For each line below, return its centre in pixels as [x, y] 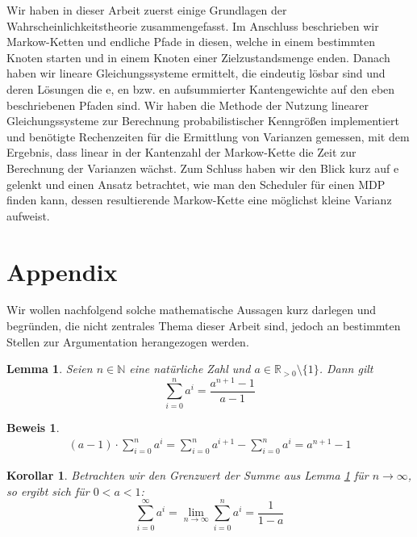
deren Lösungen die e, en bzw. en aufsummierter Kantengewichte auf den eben [201, 88]
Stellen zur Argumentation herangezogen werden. [128, 341]
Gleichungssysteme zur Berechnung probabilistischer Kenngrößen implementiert [203, 121]
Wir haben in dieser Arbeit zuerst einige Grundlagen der [147, 10]
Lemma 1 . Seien [50, 369]
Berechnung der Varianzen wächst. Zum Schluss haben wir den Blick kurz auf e [203, 168]
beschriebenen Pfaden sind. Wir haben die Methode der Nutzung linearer [188, 105]
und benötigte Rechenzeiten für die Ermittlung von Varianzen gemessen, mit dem [208, 136]
